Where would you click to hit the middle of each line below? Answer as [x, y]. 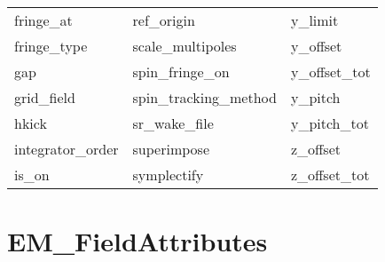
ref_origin [164, 20]
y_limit [314, 20]
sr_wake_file [173, 123]
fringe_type [51, 46]
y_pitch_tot [330, 123]
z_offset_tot [330, 175]
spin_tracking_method [204, 97]
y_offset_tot [330, 71]
